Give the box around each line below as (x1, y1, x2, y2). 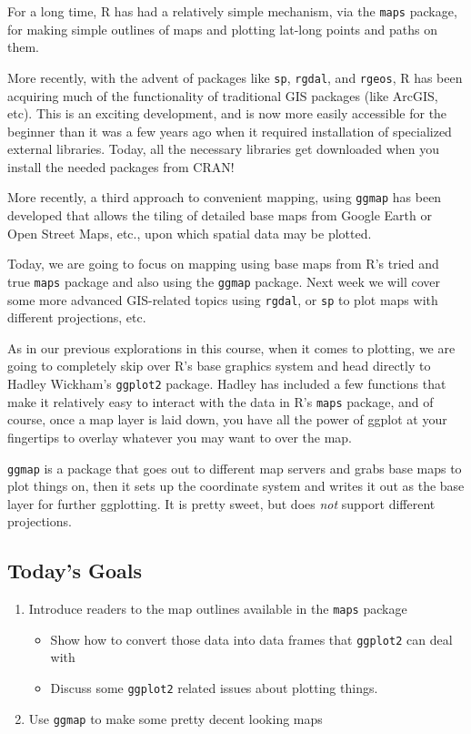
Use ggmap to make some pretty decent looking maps (28, 709, 323, 728)
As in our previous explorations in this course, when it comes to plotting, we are (7, 338, 456, 357)
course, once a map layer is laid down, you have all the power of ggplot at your (7, 410, 447, 429)
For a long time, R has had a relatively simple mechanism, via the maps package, (7, 2, 457, 20)
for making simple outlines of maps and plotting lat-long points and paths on (7, 19, 437, 38)
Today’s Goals (7, 556, 143, 585)
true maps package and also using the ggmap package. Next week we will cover (7, 271, 441, 291)
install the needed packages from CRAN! (7, 157, 235, 176)
